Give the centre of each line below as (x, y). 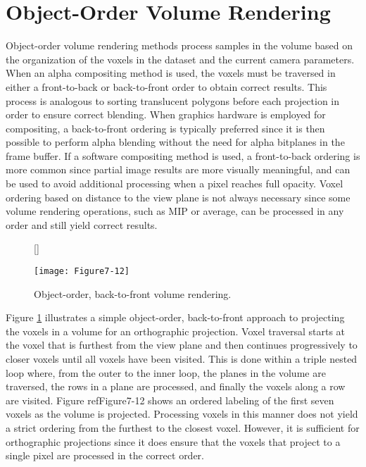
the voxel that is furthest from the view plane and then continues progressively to (182, 345)
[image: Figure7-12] (82, 272)
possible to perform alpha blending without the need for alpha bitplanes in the (175, 142)
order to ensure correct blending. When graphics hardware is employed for (166, 114)
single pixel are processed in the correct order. (105, 455)
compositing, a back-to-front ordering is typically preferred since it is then (165, 128)
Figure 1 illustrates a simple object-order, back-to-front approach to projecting (175, 317)
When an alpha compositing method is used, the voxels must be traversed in (171, 73)
